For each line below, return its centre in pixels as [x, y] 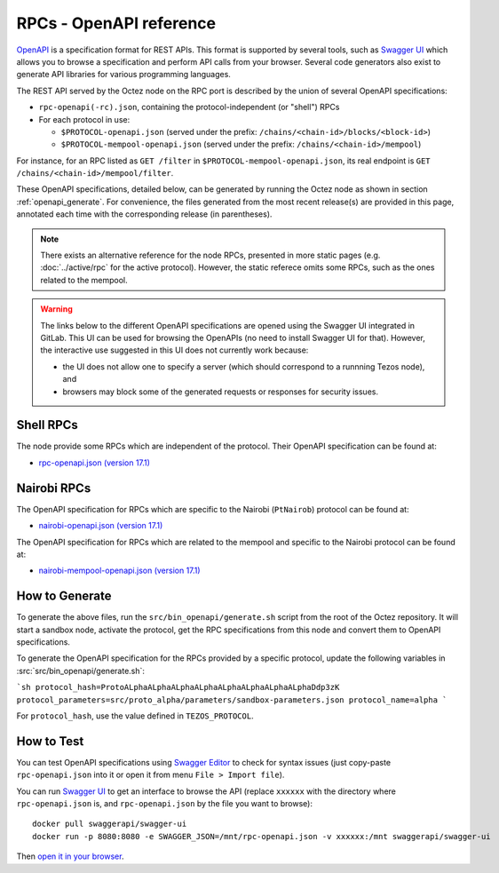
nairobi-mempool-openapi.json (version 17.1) [119, 571]
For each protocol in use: [84, 119]
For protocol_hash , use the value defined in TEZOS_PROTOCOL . [135, 716]
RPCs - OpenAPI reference [116, 23]
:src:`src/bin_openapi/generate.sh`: [81, 671]
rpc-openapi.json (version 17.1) [95, 463]
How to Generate [64, 596]
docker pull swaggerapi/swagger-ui [110, 824]
